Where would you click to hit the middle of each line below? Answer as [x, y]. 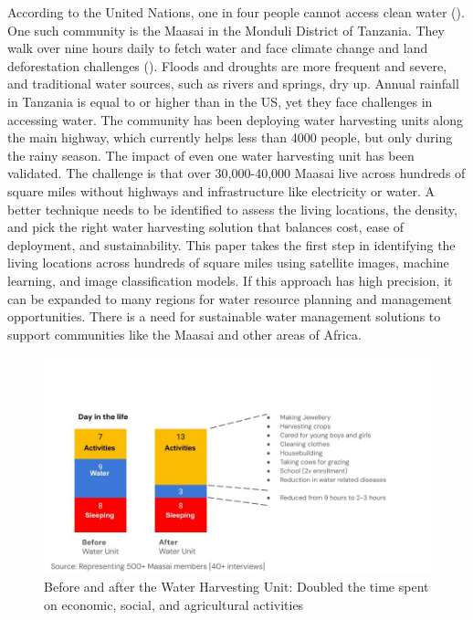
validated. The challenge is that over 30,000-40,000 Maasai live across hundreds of [236, 173]
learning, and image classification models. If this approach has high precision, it [230, 280]
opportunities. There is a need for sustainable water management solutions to [224, 316]
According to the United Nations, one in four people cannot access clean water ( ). [236, 12]
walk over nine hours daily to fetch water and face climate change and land [218, 48]
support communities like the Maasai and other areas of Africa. [184, 334]
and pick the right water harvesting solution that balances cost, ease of [206, 227]
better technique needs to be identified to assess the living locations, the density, [232, 209]
